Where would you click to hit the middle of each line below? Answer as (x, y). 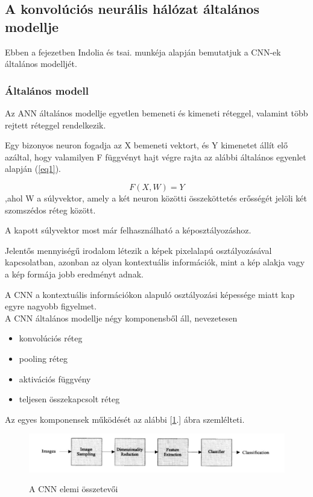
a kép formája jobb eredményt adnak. (74, 274)
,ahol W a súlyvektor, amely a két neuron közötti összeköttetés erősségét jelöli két (156, 198)
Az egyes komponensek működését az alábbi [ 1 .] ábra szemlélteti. (125, 419)
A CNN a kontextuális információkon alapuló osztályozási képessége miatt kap (150, 294)
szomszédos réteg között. (50, 210)
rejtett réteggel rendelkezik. (55, 125)
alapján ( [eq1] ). (33, 169)
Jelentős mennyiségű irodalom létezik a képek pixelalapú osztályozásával (138, 250)
